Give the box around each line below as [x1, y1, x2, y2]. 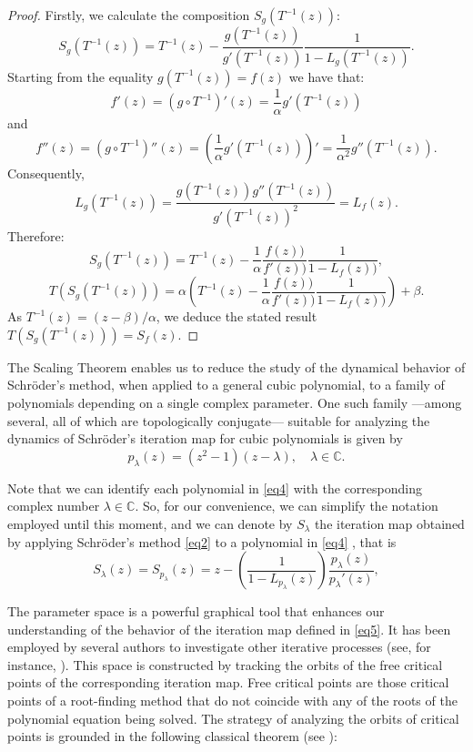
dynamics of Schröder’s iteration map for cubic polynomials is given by [7, 429, 403, 448]
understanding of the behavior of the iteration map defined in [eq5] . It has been [7, 619, 451, 638]
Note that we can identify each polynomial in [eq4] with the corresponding [7, 478, 422, 497]
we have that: [288, 66, 365, 86]
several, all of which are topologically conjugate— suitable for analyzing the [7, 411, 430, 430]
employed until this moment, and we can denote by [7, 513, 293, 533]
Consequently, [7, 163, 85, 182]
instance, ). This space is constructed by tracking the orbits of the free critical [7, 655, 443, 674]
